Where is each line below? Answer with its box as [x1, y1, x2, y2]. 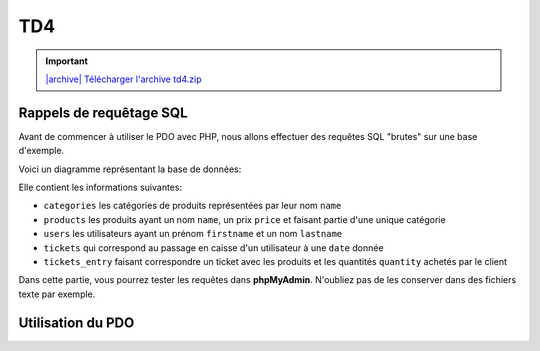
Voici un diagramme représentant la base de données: [18, 163, 242, 175]
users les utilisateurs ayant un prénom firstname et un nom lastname [43, 228, 343, 240]
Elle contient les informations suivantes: [18, 181, 183, 194]
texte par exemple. [18, 288, 96, 300]
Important [45, 55, 89, 67]
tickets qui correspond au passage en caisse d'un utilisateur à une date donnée [43, 241, 384, 254]
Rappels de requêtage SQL [18, 104, 189, 121]
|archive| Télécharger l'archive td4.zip [45, 73, 202, 85]
